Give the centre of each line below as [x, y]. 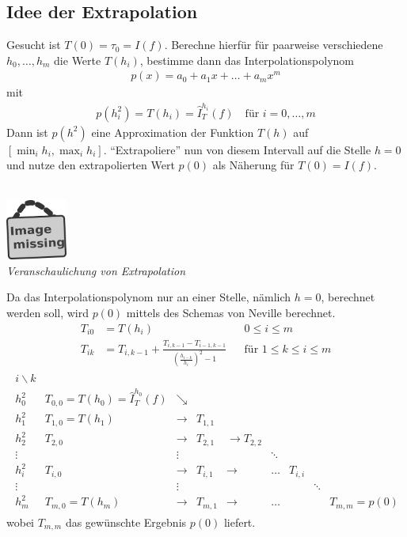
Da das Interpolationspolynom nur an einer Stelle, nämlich [149, 297]
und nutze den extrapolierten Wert [91, 165]
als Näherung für [253, 165]
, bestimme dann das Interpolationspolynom [247, 60]
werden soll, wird [48, 312]
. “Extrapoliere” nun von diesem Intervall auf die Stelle [237, 149]
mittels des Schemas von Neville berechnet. [231, 312]
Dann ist [27, 132]
